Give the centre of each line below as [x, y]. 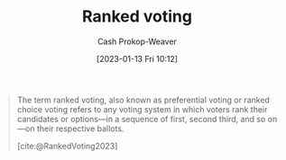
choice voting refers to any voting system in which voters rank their [142, 109]
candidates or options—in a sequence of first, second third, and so [141, 119]
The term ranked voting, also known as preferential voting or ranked [143, 100]
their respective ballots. [80, 129]
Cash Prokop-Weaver [137, 41]
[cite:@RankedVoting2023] [67, 146]
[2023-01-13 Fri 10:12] [137, 58]
